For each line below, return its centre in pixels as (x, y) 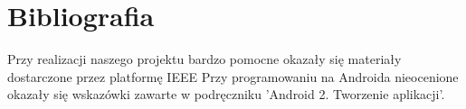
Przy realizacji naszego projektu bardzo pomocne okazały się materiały (204, 59)
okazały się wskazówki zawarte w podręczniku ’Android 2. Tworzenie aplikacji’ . (226, 94)
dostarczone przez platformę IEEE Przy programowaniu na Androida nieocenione (233, 76)
